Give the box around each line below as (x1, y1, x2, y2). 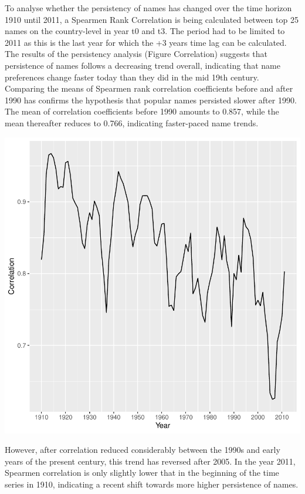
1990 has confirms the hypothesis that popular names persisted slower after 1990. (5, 93, 297, 106)
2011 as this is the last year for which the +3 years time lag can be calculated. (5, 36, 287, 48)
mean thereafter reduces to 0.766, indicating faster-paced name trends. (5, 116, 259, 129)
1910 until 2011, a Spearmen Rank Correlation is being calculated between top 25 (5, 13, 299, 25)
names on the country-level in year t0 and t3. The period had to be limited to (5, 25, 285, 37)
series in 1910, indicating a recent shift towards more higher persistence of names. (5, 478, 299, 490)
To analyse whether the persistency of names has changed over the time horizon (5, 2, 292, 14)
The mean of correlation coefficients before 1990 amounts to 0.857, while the (5, 105, 279, 117)
